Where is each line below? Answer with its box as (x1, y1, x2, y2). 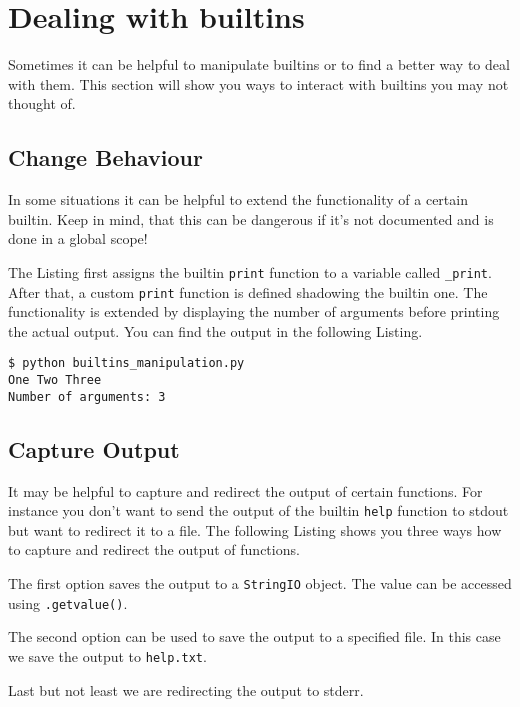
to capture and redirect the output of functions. (8, 539, 300, 560)
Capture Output (8, 433, 180, 464)
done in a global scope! (8, 228, 148, 249)
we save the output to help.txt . (8, 645, 207, 666)
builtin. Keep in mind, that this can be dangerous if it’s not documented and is (8, 208, 494, 229)
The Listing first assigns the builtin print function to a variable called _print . (8, 261, 492, 282)
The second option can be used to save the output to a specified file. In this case (8, 626, 501, 647)
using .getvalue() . (8, 592, 128, 613)
